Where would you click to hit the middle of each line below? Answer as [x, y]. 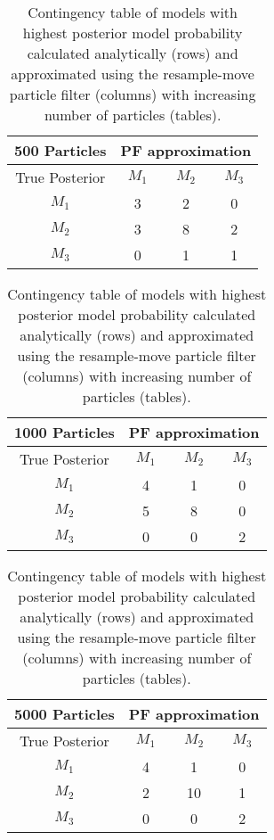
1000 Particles [64, 432]
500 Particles [60, 150]
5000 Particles [64, 714]
